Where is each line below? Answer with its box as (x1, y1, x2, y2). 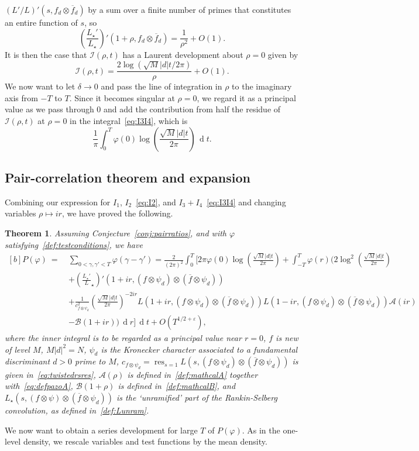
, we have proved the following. (61, 207, 173, 219)
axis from (5, 91, 38, 104)
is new (276, 331, 298, 343)
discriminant (5, 355, 50, 367)
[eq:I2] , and (136, 195, 176, 208)
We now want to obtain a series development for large (5, 424, 198, 436)
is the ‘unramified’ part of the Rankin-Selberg (116, 391, 277, 403)
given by (267, 48, 298, 60)
